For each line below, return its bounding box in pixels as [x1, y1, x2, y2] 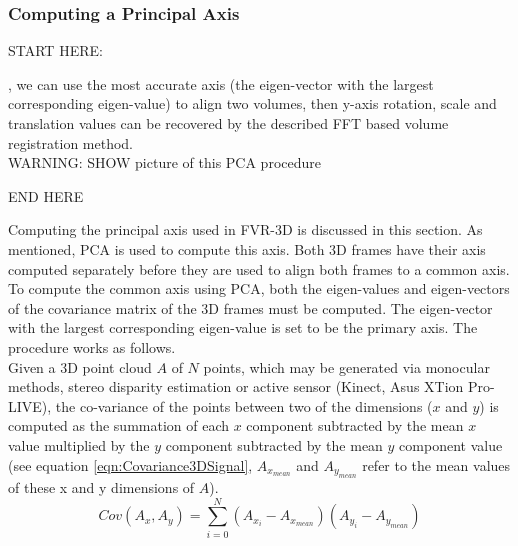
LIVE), [8, 395, 52, 416]
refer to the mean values [362, 454, 511, 475]
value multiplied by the [8, 434, 150, 455]
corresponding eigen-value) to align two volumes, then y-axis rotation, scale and [8, 93, 497, 114]
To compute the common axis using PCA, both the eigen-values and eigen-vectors [8, 278, 510, 299]
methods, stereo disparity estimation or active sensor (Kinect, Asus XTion [8, 376, 464, 397]
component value [399, 434, 503, 455]
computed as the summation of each [8, 415, 230, 436]
